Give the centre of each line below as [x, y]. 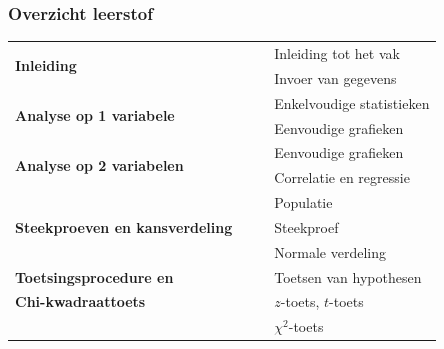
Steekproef [306, 226]
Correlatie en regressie [342, 177]
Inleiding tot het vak [337, 52]
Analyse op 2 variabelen [99, 164]
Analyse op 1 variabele [95, 115]
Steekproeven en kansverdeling [124, 226]
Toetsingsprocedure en [94, 276]
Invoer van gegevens [335, 77]
